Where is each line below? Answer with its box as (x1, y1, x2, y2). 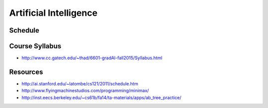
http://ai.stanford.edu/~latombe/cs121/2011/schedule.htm (21, 80, 138, 86)
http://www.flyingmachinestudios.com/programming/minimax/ (21, 88, 149, 94)
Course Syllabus (9, 42, 62, 50)
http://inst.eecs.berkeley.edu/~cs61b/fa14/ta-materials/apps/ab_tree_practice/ (21, 94, 182, 101)
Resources (9, 68, 43, 76)
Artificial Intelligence (9, 7, 98, 18)
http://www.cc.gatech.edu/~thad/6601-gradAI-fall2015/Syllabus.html (21, 55, 162, 61)
